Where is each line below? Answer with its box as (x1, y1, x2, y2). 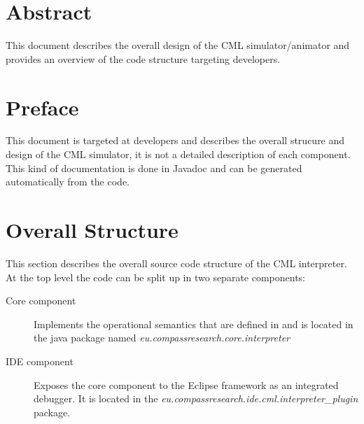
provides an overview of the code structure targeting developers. (6, 51, 281, 66)
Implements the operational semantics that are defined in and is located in (34, 316, 353, 331)
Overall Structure (6, 215, 178, 243)
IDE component (6, 353, 73, 368)
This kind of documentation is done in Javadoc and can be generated (6, 160, 302, 175)
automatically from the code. (6, 174, 129, 189)
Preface (6, 92, 79, 121)
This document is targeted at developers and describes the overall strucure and (6, 133, 345, 148)
